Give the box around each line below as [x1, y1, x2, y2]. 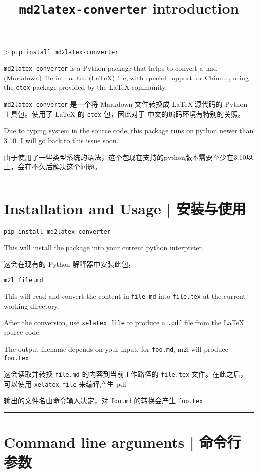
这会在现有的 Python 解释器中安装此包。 [4, 259, 135, 269]
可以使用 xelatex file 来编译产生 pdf [4, 378, 127, 389]
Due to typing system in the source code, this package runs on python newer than [4, 125, 254, 136]
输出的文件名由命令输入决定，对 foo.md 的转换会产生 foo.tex [4, 395, 203, 405]
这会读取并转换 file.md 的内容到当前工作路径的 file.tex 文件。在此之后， [4, 369, 248, 379]
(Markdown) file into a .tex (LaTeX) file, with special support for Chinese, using [4, 72, 249, 82]
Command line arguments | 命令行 [4, 432, 241, 452]
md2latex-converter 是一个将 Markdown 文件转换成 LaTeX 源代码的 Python [4, 99, 248, 109]
